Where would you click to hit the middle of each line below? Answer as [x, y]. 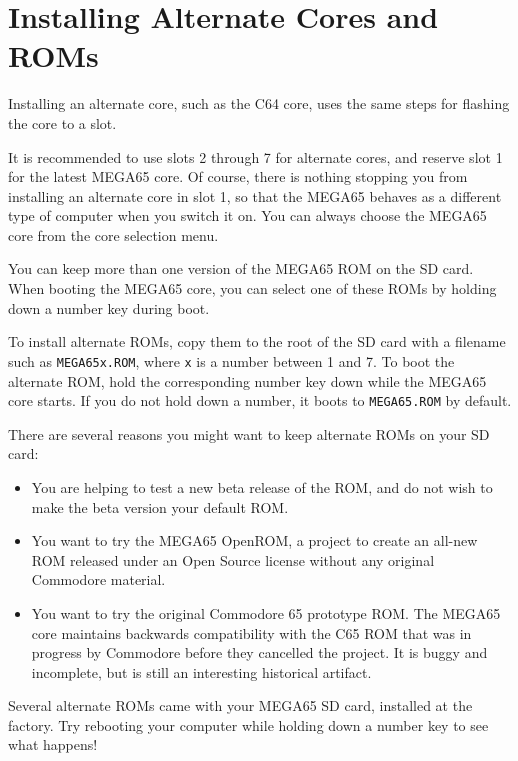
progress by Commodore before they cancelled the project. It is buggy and [259, 652]
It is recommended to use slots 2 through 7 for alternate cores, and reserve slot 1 [255, 156]
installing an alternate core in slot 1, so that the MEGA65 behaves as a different [255, 195]
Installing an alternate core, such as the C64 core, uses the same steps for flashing [259, 103]
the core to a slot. [62, 122]
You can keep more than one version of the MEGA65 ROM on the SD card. [241, 268]
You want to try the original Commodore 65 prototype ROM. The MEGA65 [266, 612]
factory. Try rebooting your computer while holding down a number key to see [248, 724]
